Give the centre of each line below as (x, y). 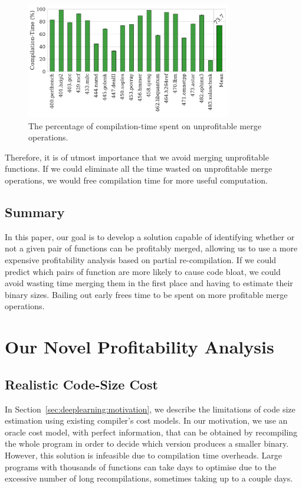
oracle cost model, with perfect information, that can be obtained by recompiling (151, 432)
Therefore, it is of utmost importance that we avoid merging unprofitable (137, 157)
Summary (35, 212)
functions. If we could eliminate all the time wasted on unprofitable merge (139, 168)
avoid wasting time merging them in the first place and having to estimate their (149, 283)
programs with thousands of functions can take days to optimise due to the (141, 466)
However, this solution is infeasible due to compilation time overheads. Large (144, 455)
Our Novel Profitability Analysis (139, 347)
